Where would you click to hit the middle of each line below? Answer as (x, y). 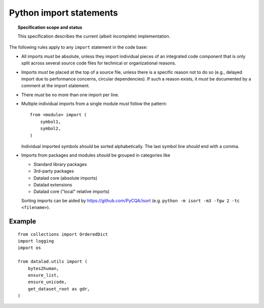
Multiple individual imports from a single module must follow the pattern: (94, 104)
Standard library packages (60, 164)
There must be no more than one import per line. (70, 95)
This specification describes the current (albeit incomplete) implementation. (94, 36)
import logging (36, 241)
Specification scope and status (50, 27)
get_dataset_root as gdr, (59, 289)
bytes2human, (43, 268)
